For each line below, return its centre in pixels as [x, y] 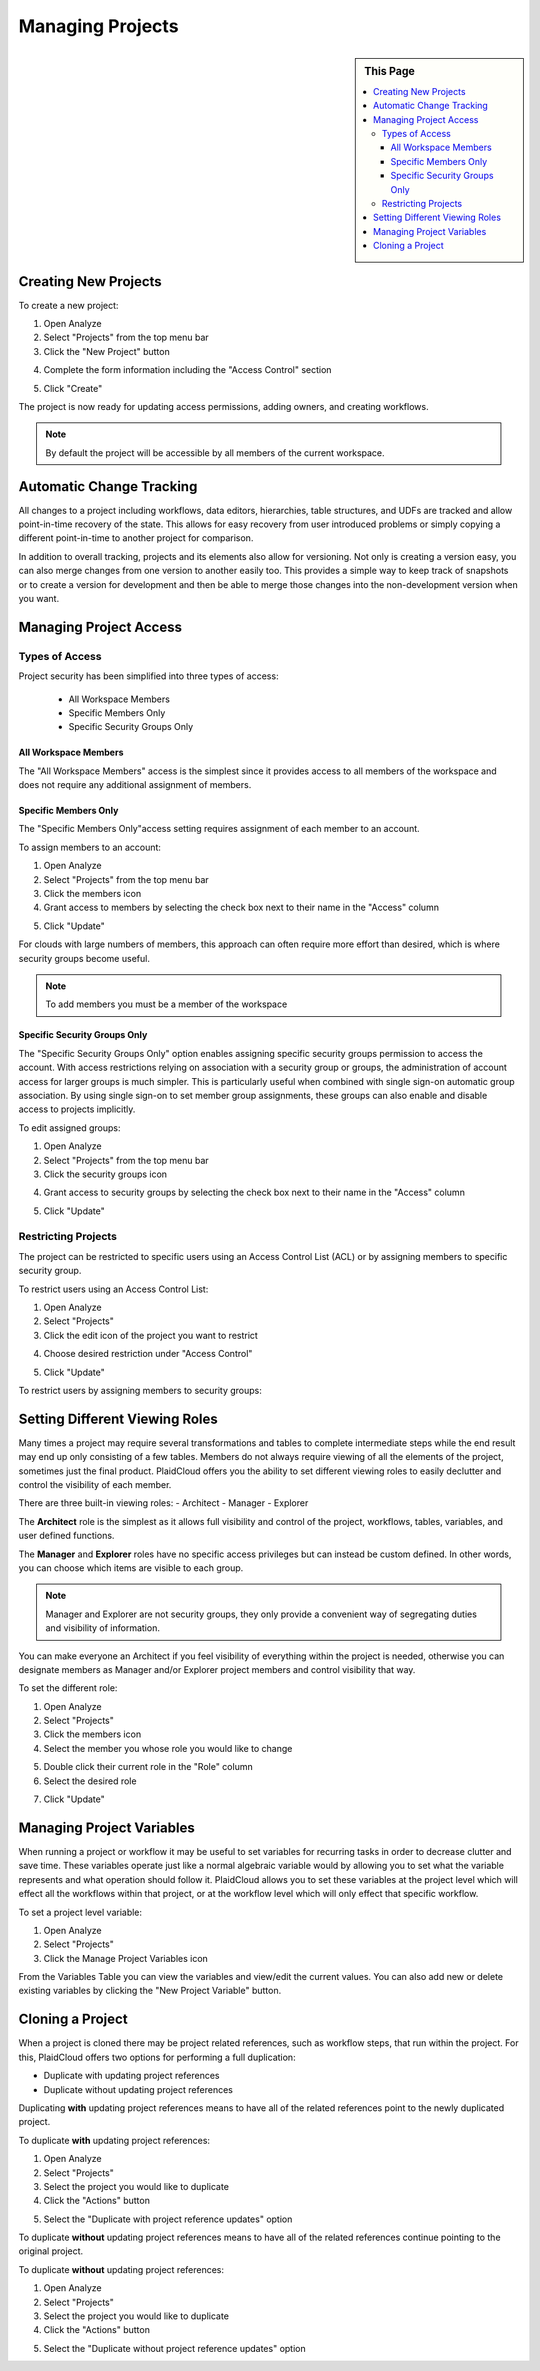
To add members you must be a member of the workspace [166, 1004]
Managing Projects [98, 26]
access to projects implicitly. [77, 1109]
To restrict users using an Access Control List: [113, 1289]
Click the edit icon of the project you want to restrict [151, 1335]
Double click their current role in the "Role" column [148, 1767]
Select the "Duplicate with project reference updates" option [168, 2219]
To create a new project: [68, 305]
